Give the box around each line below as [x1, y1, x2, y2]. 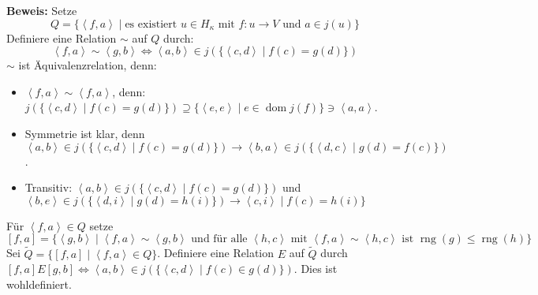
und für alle [191, 233, 248, 245]
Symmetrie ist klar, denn [24, 125, 145, 141]
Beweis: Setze [6, 2, 77, 18]
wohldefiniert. [6, 275, 72, 292]
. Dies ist [293, 260, 338, 277]
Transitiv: [24, 179, 73, 196]
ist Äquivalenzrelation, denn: [18, 57, 157, 73]
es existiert [125, 18, 177, 30]
